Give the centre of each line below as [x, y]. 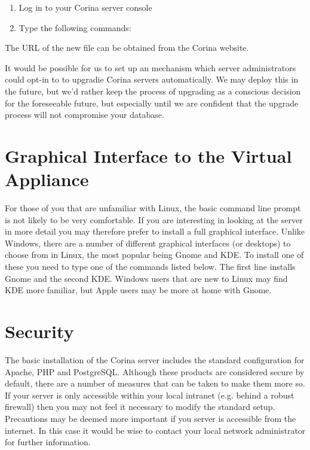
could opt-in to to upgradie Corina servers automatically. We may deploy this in [152, 79]
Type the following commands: [75, 27]
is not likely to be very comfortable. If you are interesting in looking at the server [154, 219]
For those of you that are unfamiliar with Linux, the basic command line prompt [153, 208]
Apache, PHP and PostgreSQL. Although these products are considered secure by [155, 371]
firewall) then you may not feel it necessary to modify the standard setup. [140, 407]
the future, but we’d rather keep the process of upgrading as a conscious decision [153, 91]
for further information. [48, 442]
